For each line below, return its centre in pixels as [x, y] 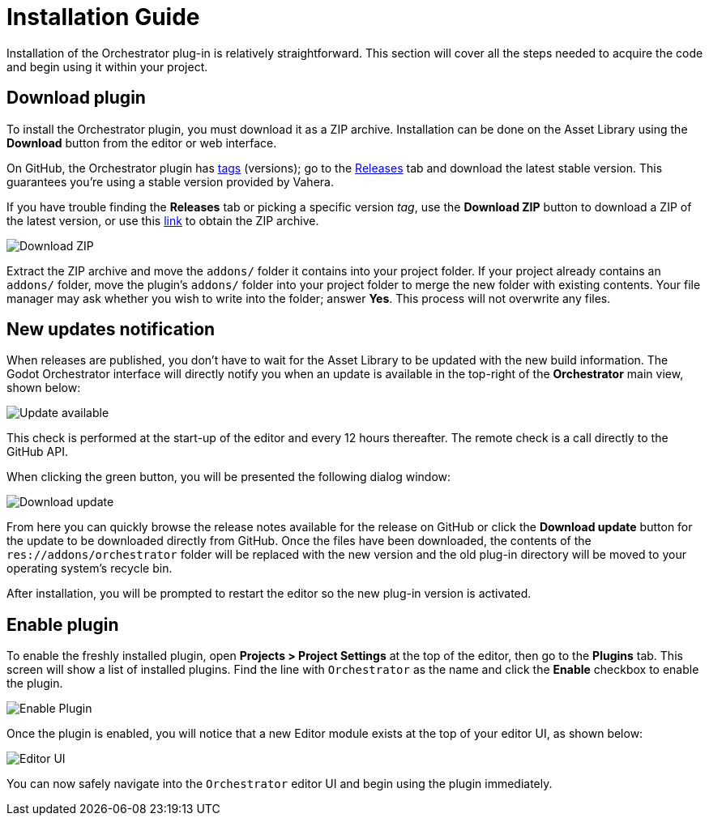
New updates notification [111, 330]
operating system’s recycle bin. [90, 569]
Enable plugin [63, 624]
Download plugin [76, 98]
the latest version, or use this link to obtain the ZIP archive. [163, 220]
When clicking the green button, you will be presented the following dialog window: [229, 477]
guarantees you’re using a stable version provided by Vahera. [170, 181]
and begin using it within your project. [107, 66]
